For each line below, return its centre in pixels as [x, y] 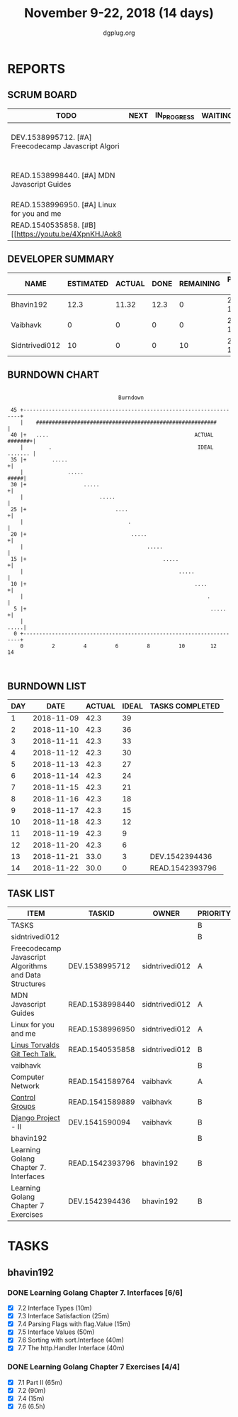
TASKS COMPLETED [185, 706]
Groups [23, 1107]
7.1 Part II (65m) [40, 1382]
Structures [28, 984]
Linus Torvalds [35, 1045]
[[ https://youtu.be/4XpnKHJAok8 [66, 234]
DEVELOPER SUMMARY [61, 259]
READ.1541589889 [102, 1102]
